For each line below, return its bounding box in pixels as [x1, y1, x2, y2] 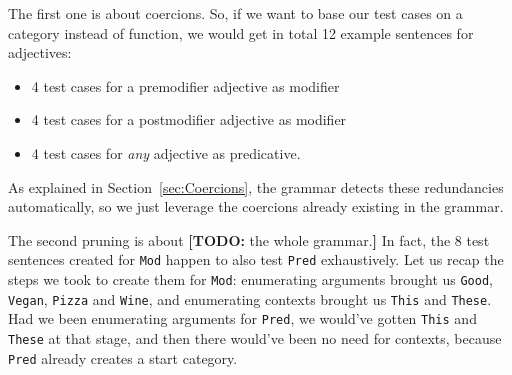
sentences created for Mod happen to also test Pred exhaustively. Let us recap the [8, 249, 504, 270]
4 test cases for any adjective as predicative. [31, 142, 301, 163]
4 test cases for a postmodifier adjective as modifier [31, 109, 347, 130]
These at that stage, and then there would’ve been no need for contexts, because [8, 327, 502, 348]
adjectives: [8, 42, 72, 63]
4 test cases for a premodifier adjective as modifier [31, 75, 340, 96]
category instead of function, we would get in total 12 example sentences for [8, 22, 474, 43]
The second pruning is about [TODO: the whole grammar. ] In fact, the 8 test [8, 229, 490, 250]
